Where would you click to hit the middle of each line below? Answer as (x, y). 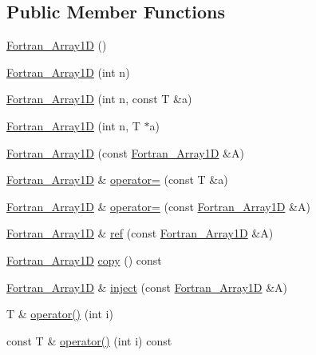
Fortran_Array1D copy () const (84, 259)
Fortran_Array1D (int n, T (73, 125)
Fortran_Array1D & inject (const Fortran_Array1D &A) (147, 287)
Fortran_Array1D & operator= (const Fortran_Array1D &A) (158, 206)
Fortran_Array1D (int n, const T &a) (99, 99)
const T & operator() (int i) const (89, 340)
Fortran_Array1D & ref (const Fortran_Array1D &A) (140, 233)
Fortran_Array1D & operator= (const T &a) (117, 179)
